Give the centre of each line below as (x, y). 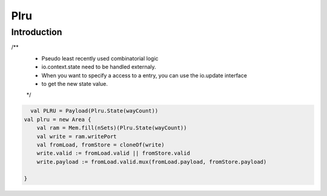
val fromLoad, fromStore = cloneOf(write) (101, 145)
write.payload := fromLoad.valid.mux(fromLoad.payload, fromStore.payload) (152, 162)
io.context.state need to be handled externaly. (99, 67)
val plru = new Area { (58, 119)
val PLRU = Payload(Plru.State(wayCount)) (94, 111)
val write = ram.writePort (77, 136)
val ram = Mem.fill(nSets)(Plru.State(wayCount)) (112, 128)
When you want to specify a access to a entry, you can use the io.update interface (144, 75)
